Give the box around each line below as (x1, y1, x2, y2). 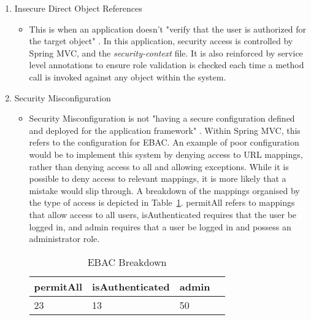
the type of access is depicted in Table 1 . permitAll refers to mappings (29, 196, 295, 209)
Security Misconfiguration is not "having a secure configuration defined (29, 112, 295, 125)
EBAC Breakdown (87, 254, 167, 269)
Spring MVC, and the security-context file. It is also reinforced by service (29, 46, 303, 59)
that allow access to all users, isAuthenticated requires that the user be (29, 208, 297, 220)
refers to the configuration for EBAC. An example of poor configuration (29, 136, 299, 149)
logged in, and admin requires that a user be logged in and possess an (29, 220, 291, 233)
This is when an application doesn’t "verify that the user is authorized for (29, 22, 307, 35)
